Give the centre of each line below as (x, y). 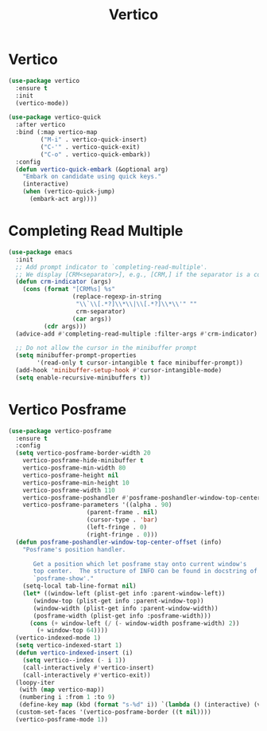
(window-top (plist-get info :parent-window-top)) (118, 601)
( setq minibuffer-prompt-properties (76, 356)
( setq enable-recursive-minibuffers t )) (83, 377)
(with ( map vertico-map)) (62, 690)
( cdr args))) (65, 326)
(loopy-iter (35, 682)
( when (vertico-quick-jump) (69, 192)
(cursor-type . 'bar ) (122, 520)
